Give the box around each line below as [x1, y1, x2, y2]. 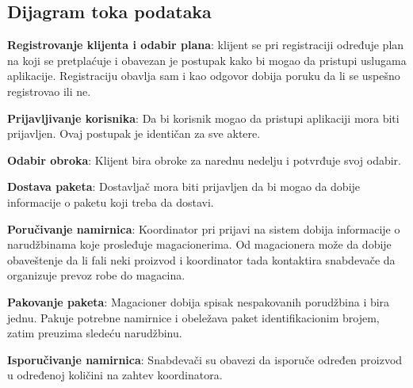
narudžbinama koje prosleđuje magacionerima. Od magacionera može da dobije [7, 236, 392, 253]
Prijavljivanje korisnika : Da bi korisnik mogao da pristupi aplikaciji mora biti [7, 109, 400, 126]
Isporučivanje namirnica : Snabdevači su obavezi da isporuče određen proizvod [7, 351, 403, 367]
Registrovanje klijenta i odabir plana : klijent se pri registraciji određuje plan [7, 36, 404, 53]
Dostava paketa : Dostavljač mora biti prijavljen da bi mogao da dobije [7, 178, 361, 195]
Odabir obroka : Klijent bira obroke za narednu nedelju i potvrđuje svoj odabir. [7, 151, 401, 168]
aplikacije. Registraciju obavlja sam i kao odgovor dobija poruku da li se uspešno [7, 67, 400, 84]
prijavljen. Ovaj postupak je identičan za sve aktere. [7, 125, 261, 142]
